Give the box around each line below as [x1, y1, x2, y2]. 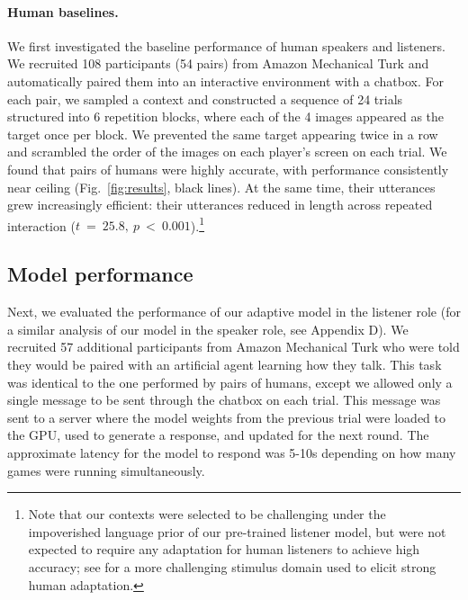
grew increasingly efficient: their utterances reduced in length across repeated [7, 195, 433, 214]
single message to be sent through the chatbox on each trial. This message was [7, 390, 441, 409]
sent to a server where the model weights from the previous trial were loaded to [7, 407, 446, 426]
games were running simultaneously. [7, 461, 205, 479]
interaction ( [7, 216, 76, 235]
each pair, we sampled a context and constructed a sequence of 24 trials [7, 89, 403, 108]
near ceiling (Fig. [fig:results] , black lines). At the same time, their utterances [7, 177, 436, 196]
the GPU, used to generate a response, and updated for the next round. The [7, 425, 429, 444]
